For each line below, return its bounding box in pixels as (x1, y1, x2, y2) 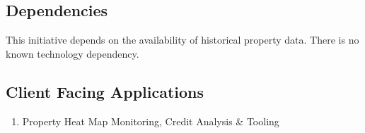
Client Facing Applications (6, 80, 204, 102)
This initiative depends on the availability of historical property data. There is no (6, 32, 359, 47)
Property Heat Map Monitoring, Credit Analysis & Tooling (22, 113, 279, 128)
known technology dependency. (6, 46, 139, 61)
